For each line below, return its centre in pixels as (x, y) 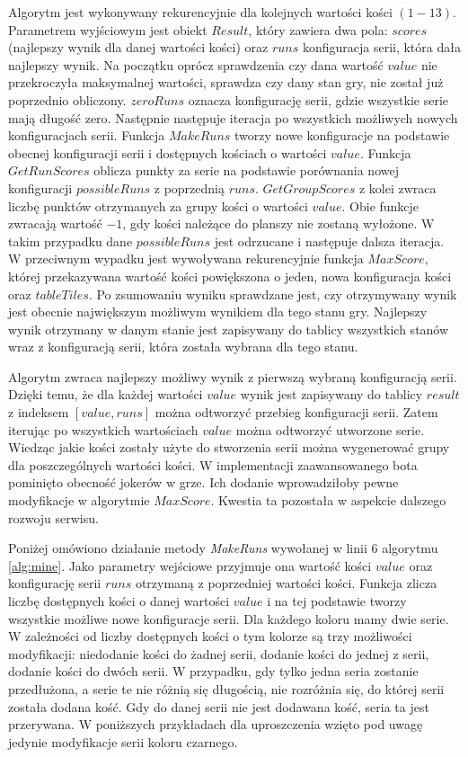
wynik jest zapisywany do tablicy (331, 394)
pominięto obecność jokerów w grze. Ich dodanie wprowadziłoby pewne (203, 482)
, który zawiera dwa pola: (318, 29)
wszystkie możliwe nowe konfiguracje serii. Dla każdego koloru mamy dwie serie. (229, 618)
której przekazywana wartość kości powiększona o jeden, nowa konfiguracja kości (230, 276)
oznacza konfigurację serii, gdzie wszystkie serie (318, 99)
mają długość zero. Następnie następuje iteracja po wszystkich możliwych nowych (233, 117)
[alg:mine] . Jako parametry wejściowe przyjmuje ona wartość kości (190, 565)
